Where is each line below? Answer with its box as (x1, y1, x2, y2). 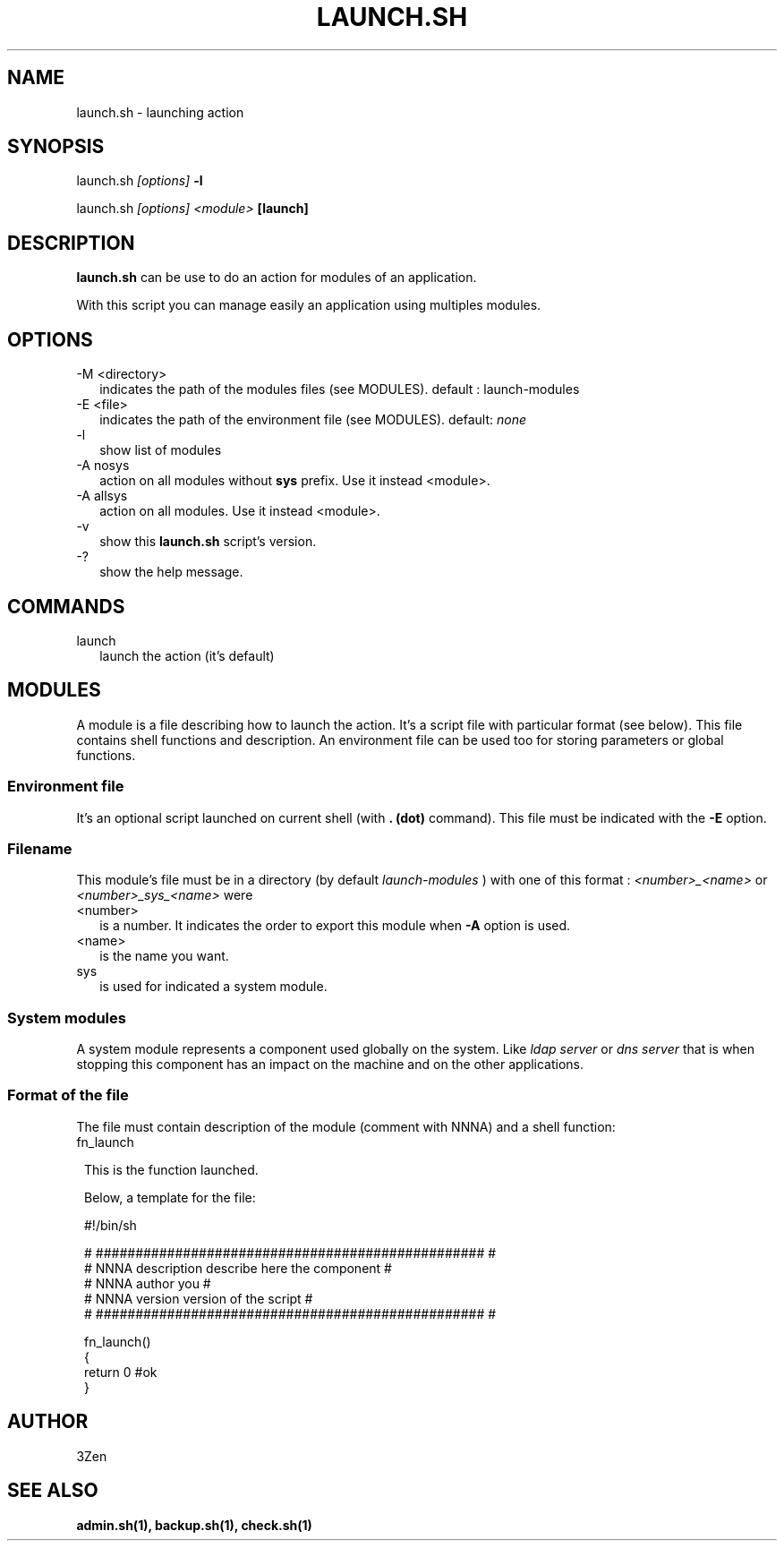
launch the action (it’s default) (99, 647, 275, 663)
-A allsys (76, 488, 128, 504)
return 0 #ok (84, 1364, 158, 1380)
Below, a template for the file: (84, 1189, 256, 1205)
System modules (7, 1008, 126, 1027)
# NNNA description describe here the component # (84, 1260, 392, 1276)
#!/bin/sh (84, 1217, 137, 1233)
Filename (7, 839, 72, 858)
